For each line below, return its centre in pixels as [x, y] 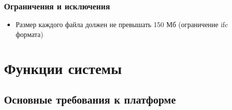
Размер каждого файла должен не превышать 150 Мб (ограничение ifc [122, 24]
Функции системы [63, 68]
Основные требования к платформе [90, 99]
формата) [29, 34]
